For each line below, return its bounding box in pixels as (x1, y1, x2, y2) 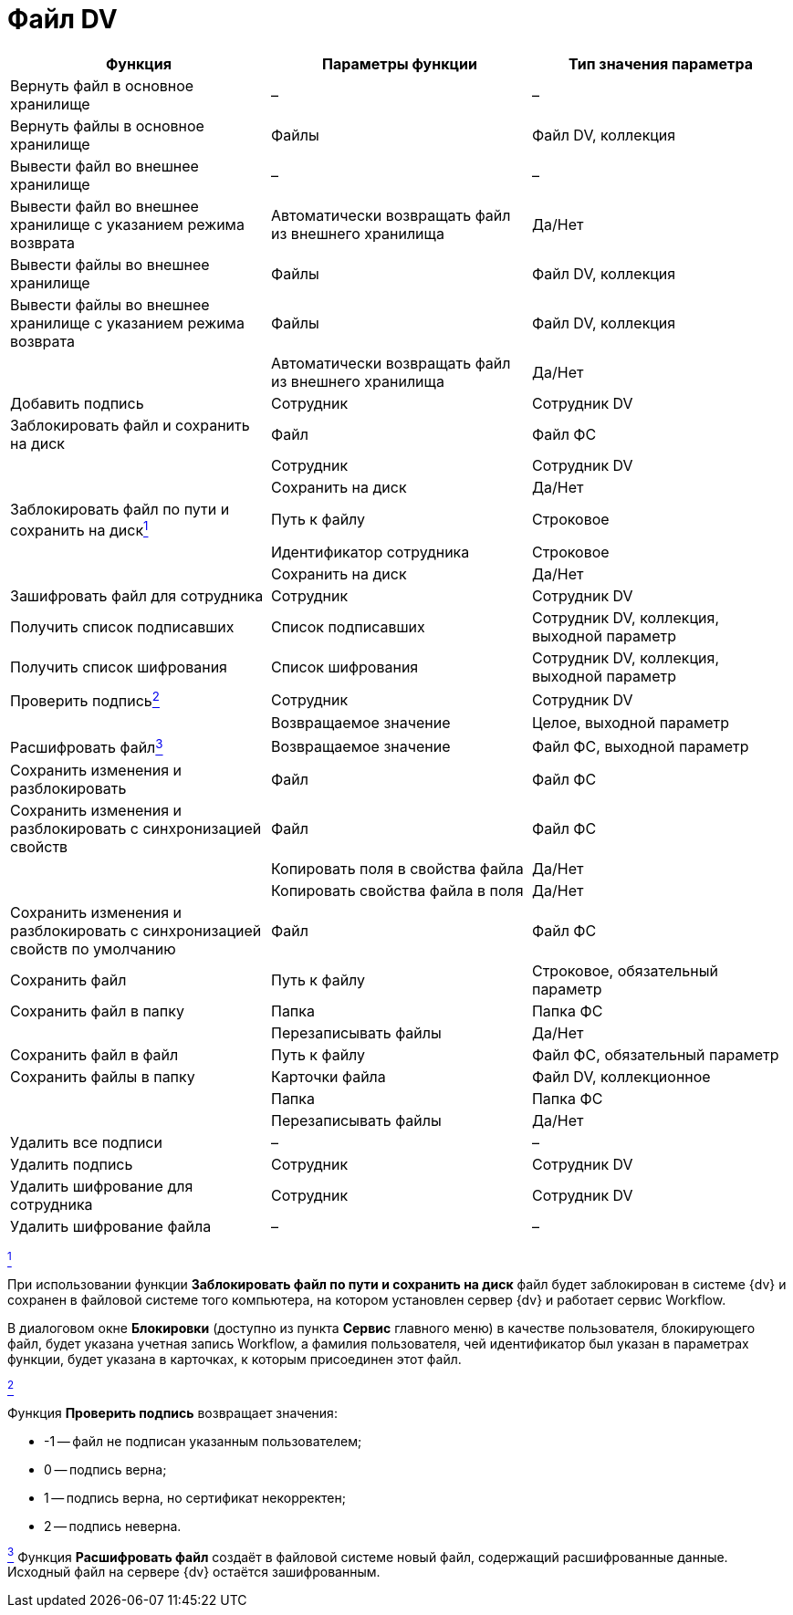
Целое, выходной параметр (531, 714, 730, 733)
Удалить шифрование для (10, 1176, 193, 1195)
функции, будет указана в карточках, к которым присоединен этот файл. (7, 1350, 462, 1367)
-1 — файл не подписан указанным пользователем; (44, 1433, 362, 1449)
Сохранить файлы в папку (10, 1067, 195, 1086)
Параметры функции (322, 54, 477, 73)
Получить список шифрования (10, 658, 227, 677)
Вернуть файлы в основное (10, 116, 204, 135)
